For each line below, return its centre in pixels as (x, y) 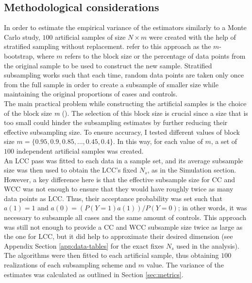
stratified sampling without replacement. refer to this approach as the (108, 46)
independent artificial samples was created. (80, 150)
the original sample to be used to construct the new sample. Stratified (108, 65)
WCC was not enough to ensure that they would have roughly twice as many (119, 189)
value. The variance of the (185, 265)
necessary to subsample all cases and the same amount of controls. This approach (125, 217)
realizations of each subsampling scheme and (70, 265)
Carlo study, (22, 37)
